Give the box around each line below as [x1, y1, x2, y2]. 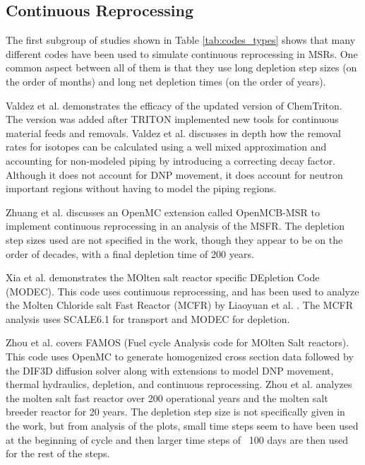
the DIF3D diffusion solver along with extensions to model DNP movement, [6, 363, 334, 377]
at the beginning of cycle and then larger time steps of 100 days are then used [6, 432, 348, 447]
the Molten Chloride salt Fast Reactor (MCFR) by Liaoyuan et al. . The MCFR [6, 298, 353, 312]
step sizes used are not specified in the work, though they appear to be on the [6, 232, 343, 247]
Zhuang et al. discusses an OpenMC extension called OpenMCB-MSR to [6, 204, 320, 219]
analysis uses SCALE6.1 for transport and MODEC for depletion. [6, 311, 290, 326]
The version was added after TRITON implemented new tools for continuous [6, 112, 339, 126]
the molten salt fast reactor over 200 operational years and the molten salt [6, 390, 328, 405]
